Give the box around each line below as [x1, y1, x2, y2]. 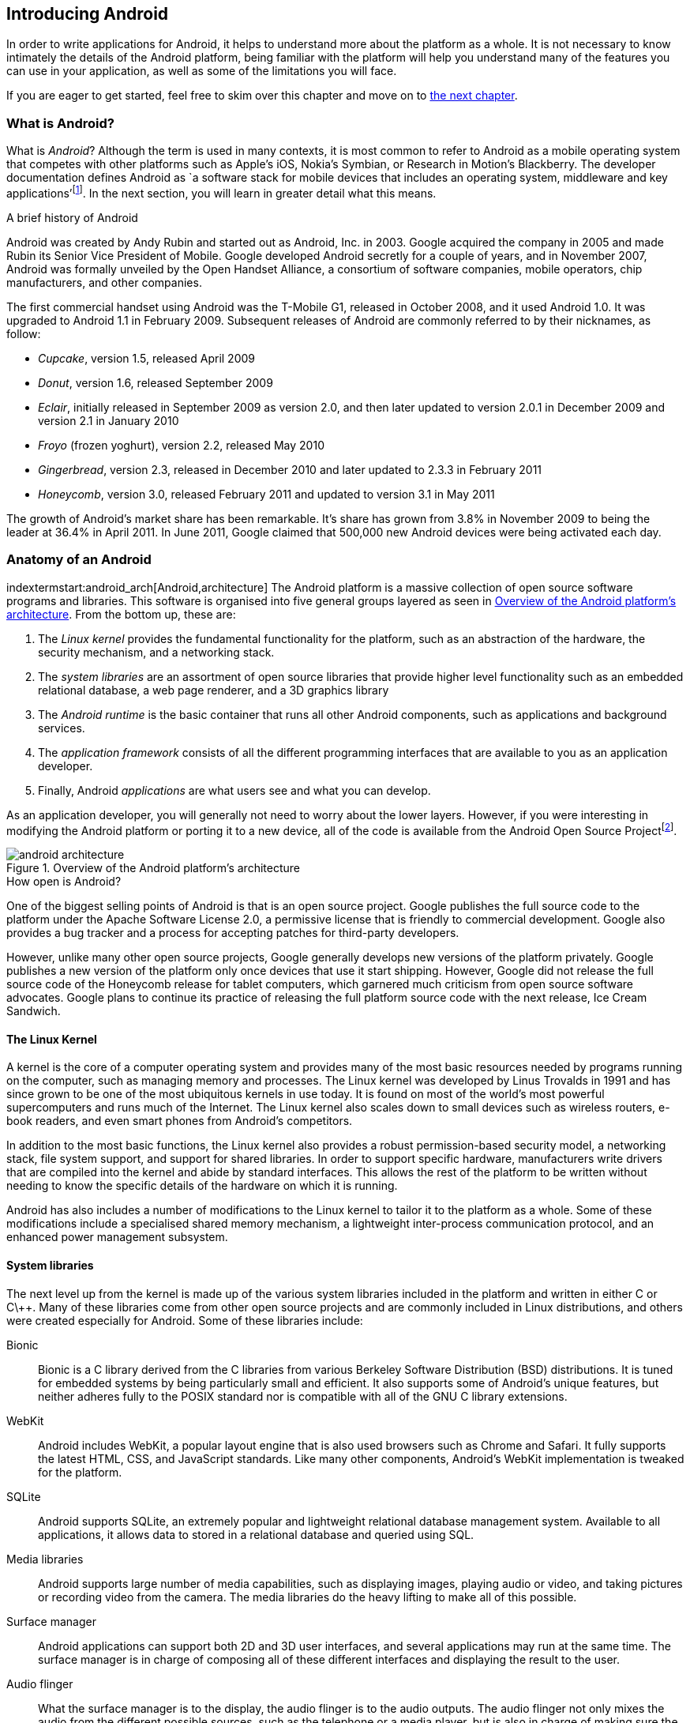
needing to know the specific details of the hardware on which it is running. [6, 1179, 398, 1193]
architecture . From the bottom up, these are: [6, 607, 236, 621]
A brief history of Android [6, 210, 138, 224]
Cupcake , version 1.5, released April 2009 [38, 351, 255, 365]
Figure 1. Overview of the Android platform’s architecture [6, 861, 300, 875]
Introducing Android [6, 4, 169, 24]
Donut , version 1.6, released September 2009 [38, 375, 273, 389]
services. [38, 720, 85, 735]
